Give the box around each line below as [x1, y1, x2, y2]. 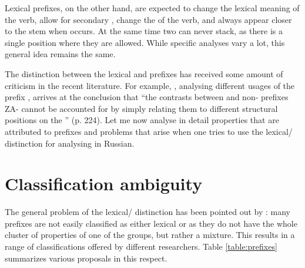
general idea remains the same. [5, 48, 116, 60]
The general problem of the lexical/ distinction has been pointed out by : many [5, 206, 290, 218]
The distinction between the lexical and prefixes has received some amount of [5, 67, 283, 80]
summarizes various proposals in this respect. [5, 252, 167, 264]
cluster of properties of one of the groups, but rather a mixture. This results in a [5, 229, 295, 241]
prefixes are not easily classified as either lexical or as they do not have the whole [5, 217, 297, 229]
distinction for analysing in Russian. [5, 137, 135, 149]
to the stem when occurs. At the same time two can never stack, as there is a [5, 25, 283, 37]
